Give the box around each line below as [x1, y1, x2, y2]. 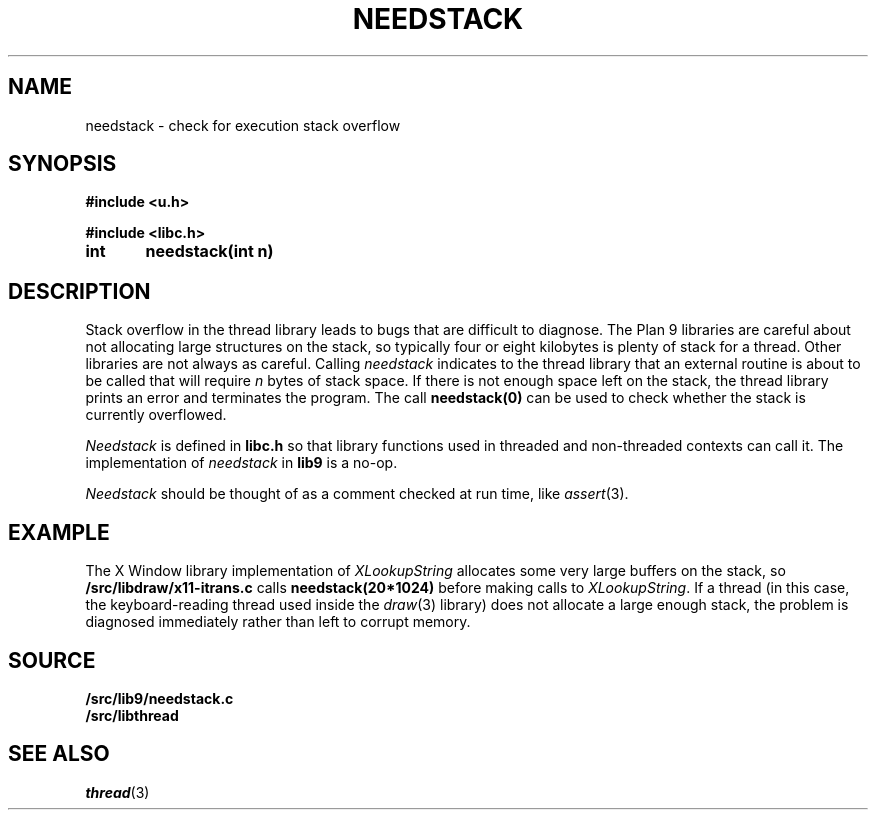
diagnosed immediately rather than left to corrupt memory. [85, 613, 471, 631]
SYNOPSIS [8, 151, 117, 177]
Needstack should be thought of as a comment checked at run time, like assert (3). [85, 485, 629, 503]
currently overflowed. [85, 406, 227, 424]
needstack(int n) [145, 241, 274, 262]
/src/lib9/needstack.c [85, 689, 234, 707]
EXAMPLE [8, 519, 110, 545]
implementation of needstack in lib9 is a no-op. [85, 454, 398, 472]
